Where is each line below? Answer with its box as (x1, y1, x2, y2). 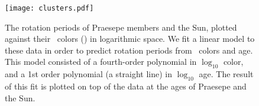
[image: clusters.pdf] (5, 4, 94, 12)
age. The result (199, 68, 254, 80)
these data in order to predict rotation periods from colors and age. (5, 44, 253, 56)
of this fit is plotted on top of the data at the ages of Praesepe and (5, 80, 247, 92)
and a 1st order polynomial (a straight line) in (5, 68, 173, 80)
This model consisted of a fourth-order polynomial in (5, 55, 197, 68)
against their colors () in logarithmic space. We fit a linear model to (5, 32, 255, 45)
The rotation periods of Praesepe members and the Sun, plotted (5, 21, 237, 33)
